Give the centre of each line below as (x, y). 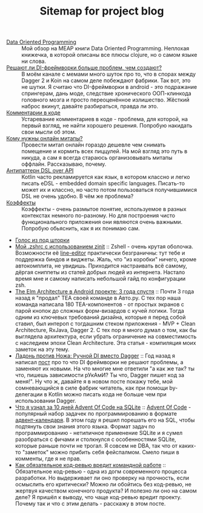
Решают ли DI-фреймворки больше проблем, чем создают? (84, 68)
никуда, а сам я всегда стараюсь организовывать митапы (97, 158)
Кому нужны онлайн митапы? (45, 139)
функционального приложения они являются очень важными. (102, 222)
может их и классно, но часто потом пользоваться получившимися (109, 190)
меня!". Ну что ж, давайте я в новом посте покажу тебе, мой (94, 382)
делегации (29, 394)
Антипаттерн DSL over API (40, 171)
